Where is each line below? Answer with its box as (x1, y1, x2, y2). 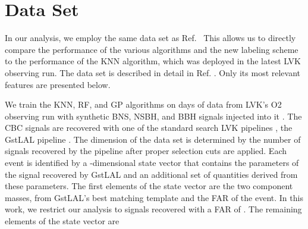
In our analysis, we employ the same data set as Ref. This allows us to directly (5, 32, 296, 44)
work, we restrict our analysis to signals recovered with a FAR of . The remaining (5, 203, 302, 215)
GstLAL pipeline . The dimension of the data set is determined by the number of (5, 133, 301, 145)
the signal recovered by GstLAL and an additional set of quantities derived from (5, 168, 298, 180)
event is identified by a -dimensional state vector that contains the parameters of (5, 156, 299, 169)
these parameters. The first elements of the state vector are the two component (5, 180, 293, 192)
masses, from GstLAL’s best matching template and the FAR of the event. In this (5, 191, 303, 203)
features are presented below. (5, 78, 111, 90)
